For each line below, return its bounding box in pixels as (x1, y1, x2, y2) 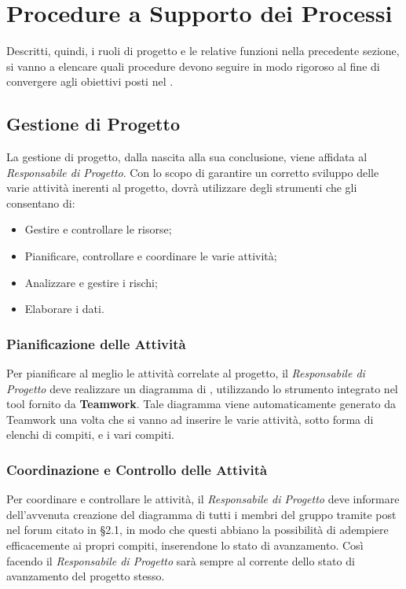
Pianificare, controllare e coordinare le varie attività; (24, 248, 277, 264)
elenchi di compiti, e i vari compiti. (6, 426, 174, 443)
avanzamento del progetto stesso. (6, 568, 165, 584)
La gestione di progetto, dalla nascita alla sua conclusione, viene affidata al (6, 149, 368, 165)
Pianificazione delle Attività (6, 333, 186, 353)
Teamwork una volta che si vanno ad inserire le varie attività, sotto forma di (6, 410, 374, 427)
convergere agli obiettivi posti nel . (6, 73, 174, 90)
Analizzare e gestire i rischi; (24, 274, 158, 290)
